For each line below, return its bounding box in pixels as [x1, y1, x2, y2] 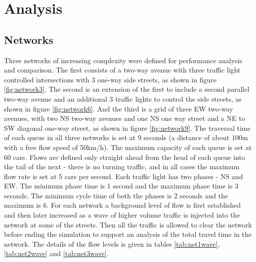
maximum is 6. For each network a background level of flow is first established [4, 200, 241, 210]
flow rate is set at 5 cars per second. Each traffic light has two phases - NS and [4, 171, 243, 181]
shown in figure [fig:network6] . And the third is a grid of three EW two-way [4, 103, 233, 113]
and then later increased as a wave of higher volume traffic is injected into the [4, 210, 240, 220]
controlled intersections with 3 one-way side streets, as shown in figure [4, 74, 216, 84]
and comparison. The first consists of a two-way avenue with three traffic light [4, 65, 241, 75]
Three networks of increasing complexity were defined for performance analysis [4, 55, 243, 65]
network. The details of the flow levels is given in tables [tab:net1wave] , [4, 238, 220, 249]
